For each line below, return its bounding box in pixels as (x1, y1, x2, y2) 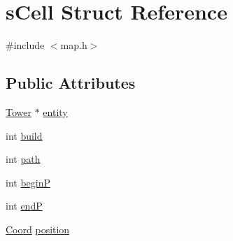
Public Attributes (6, 72, 136, 94)
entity (43, 104, 68, 119)
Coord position (6, 221, 70, 236)
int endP (6, 198, 43, 213)
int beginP (6, 175, 51, 189)
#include (6, 38, 45, 52)
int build (6, 128, 43, 143)
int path (6, 152, 41, 166)
